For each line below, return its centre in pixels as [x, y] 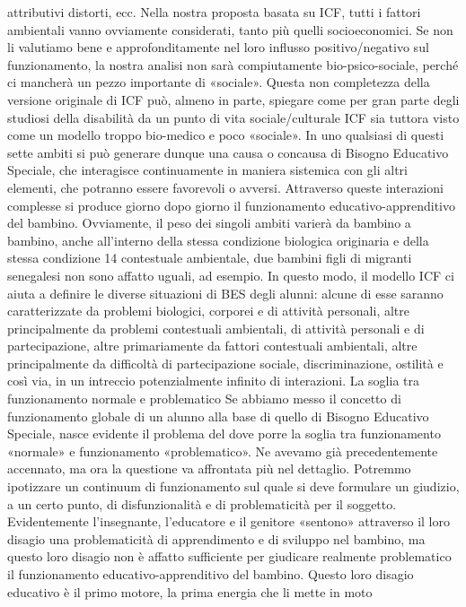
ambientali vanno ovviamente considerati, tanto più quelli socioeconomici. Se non [230, 29]
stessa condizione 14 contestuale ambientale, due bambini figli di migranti [210, 258]
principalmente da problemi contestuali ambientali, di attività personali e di [216, 328]
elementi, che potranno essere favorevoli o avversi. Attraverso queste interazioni [225, 187]
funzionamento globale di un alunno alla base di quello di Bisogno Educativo [218, 416]
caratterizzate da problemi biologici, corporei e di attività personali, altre [208, 311]
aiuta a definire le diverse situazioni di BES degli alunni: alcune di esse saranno [225, 293]
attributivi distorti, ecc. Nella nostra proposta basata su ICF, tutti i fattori [214, 12]
